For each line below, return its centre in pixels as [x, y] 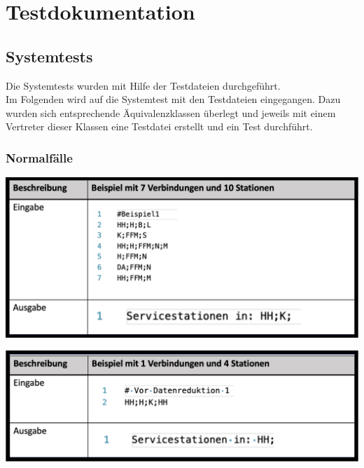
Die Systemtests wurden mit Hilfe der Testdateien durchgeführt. [143, 85]
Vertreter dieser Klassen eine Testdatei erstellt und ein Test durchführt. [159, 126]
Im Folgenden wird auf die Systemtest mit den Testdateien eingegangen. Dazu [173, 99]
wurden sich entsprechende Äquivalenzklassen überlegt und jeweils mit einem [171, 112]
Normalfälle [39, 157]
